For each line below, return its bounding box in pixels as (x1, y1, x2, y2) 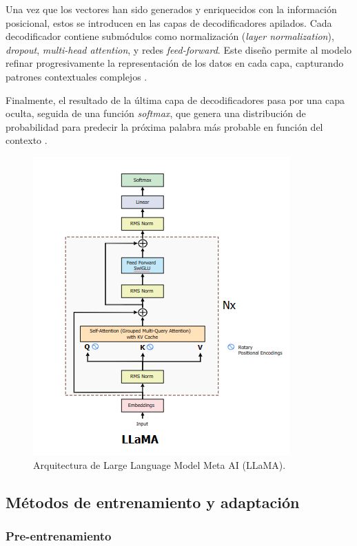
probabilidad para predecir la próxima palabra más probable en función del (6, 119, 323, 134)
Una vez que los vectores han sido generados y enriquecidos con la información (6, 2, 337, 16)
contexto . (6, 133, 48, 147)
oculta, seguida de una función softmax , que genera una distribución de (6, 106, 306, 120)
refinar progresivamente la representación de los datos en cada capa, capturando (6, 56, 344, 70)
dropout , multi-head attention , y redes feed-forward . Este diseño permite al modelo (6, 42, 351, 56)
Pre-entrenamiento (6, 527, 112, 544)
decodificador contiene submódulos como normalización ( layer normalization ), (6, 29, 334, 43)
